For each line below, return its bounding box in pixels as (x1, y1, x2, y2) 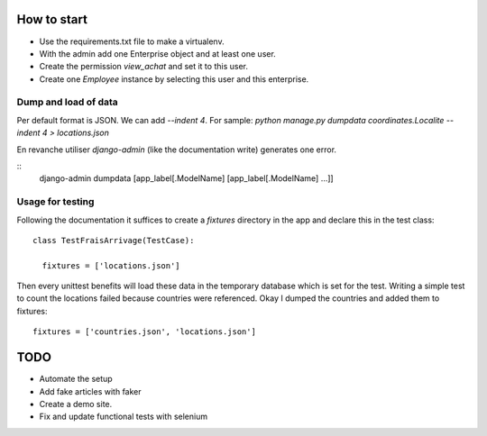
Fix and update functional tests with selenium (39, 411, 207, 422)
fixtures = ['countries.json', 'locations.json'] (32, 327, 257, 337)
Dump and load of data (16, 95, 119, 108)
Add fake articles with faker (39, 386, 142, 396)
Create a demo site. (39, 398, 113, 409)
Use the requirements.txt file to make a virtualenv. (39, 36, 225, 47)
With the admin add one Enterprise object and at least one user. (39, 48, 277, 59)
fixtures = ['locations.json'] (41, 260, 180, 270)
